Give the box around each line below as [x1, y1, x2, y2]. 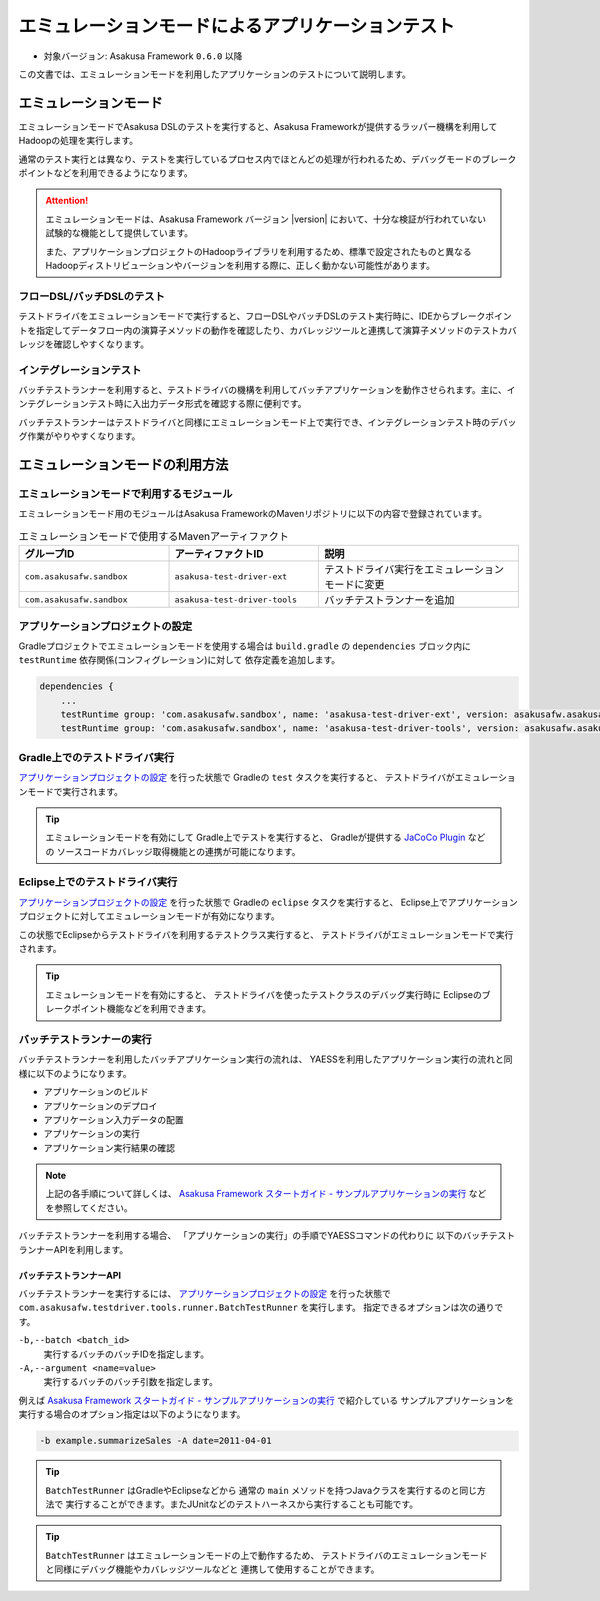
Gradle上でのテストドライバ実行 [18, 750, 175, 764]
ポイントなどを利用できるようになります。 [18, 167, 194, 179]
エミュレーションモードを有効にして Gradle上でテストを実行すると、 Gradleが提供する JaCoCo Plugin [45, 831, 466, 844]
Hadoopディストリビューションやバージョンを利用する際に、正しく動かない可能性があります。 [45, 259, 435, 271]
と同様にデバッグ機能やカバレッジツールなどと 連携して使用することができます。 [45, 1563, 380, 1575]
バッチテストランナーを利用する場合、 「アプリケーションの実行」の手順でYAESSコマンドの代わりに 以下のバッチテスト [18, 1230, 516, 1242]
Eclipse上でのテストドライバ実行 [18, 875, 178, 889]
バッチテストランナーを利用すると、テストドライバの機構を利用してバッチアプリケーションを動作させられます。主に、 [18, 384, 507, 396]
